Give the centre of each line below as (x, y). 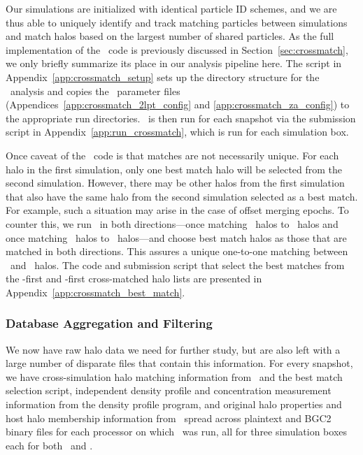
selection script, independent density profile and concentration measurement (169, 390)
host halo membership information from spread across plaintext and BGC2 (169, 418)
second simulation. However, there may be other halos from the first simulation (175, 183)
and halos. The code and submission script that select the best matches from (177, 265)
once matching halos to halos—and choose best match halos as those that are (176, 237)
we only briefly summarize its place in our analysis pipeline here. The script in (174, 63)
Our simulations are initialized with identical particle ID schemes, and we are (171, 8)
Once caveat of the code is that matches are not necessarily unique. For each (172, 155)
